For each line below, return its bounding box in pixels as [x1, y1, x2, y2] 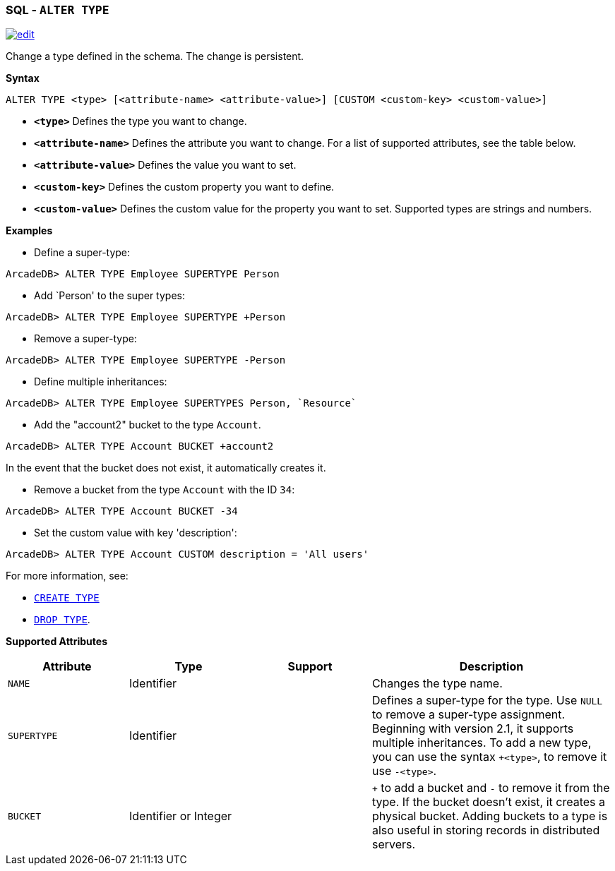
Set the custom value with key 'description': [34, 527, 237, 539]
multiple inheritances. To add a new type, [372, 735, 592, 750]
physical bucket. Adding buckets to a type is [372, 809, 608, 824]
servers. [372, 837, 416, 852]
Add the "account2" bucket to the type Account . [34, 419, 261, 431]
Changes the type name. [372, 676, 503, 691]
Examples [6, 224, 53, 237]
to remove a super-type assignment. [372, 707, 566, 722]
